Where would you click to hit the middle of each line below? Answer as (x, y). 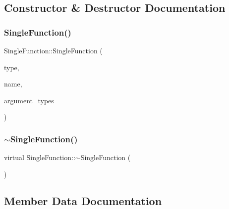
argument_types (29, 100)
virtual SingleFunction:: (40, 157)
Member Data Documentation (83, 200)
